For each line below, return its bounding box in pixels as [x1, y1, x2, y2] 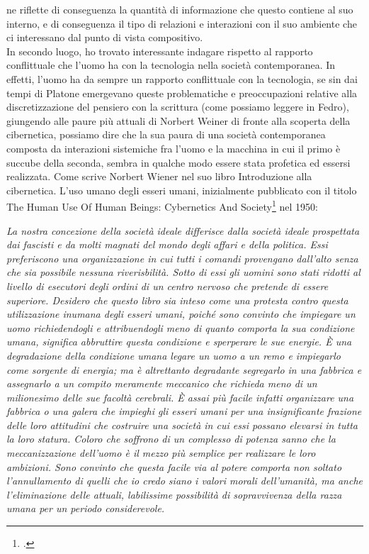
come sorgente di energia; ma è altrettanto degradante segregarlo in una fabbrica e [6, 362, 362, 377]
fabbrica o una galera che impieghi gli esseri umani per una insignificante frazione [6, 404, 362, 419]
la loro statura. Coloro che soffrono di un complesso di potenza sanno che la [6, 431, 336, 446]
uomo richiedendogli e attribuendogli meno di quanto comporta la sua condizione [6, 320, 355, 335]
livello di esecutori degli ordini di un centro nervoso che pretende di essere [6, 278, 329, 293]
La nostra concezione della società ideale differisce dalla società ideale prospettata [6, 223, 360, 238]
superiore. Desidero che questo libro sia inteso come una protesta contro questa [6, 292, 348, 307]
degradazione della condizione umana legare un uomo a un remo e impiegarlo [6, 348, 341, 362]
